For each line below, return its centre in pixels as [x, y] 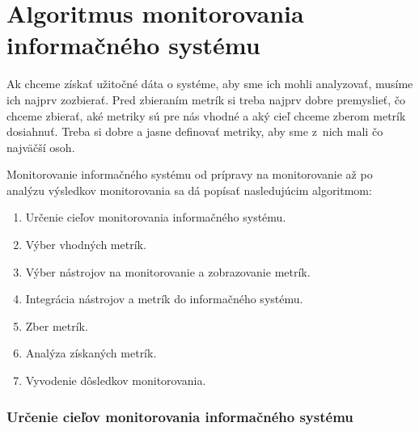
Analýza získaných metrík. [91, 353]
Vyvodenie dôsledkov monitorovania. [116, 380]
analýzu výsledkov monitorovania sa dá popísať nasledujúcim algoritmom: [189, 190]
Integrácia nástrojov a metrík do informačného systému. [164, 299]
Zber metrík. [57, 325]
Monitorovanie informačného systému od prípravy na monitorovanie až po [190, 174]
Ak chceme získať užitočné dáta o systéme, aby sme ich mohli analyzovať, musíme [210, 84]
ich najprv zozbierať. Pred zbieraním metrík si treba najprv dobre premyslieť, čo [206, 99]
